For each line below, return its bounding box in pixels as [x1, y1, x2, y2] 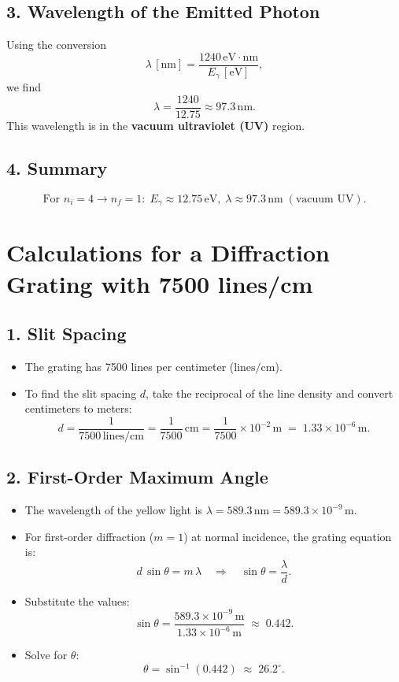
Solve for [24, 647, 68, 663]
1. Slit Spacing [6, 321, 127, 346]
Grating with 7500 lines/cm [6, 267, 313, 299]
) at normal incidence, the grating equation [183, 528, 392, 544]
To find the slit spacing [24, 384, 137, 401]
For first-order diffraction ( [24, 528, 154, 544]
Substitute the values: [24, 592, 130, 609]
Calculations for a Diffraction [6, 236, 330, 269]
